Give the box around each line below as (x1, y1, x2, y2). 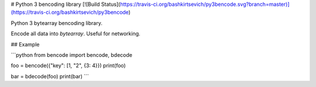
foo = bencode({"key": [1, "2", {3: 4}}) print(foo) (11, 62, 126, 69)
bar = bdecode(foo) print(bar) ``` (11, 72, 89, 79)
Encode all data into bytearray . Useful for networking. (11, 30, 140, 37)
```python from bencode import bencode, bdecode (11, 51, 133, 58)
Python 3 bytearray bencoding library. (11, 19, 102, 26)
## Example (11, 41, 40, 48)
